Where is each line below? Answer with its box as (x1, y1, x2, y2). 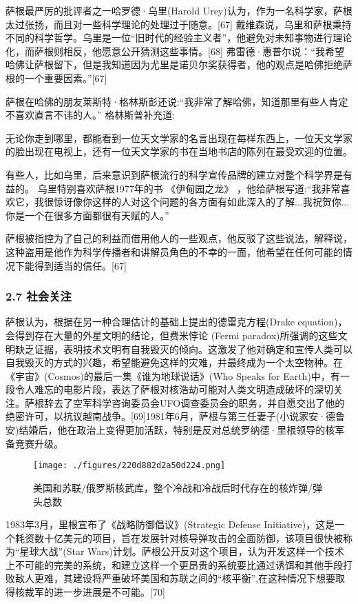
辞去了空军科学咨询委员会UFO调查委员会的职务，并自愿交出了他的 (43, 395, 345, 410)
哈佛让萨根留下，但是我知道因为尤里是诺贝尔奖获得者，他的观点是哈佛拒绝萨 (6, 57, 352, 72)
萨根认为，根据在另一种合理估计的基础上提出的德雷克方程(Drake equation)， (6, 314, 348, 329)
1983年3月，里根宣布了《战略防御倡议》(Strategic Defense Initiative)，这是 (6, 517, 335, 532)
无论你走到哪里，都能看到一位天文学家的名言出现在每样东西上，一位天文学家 (6, 130, 352, 145)
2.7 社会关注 (6, 288, 72, 305)
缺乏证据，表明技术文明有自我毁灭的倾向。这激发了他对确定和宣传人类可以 (14, 341, 352, 356)
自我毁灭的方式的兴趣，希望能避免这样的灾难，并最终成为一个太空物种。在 (6, 355, 343, 370)
